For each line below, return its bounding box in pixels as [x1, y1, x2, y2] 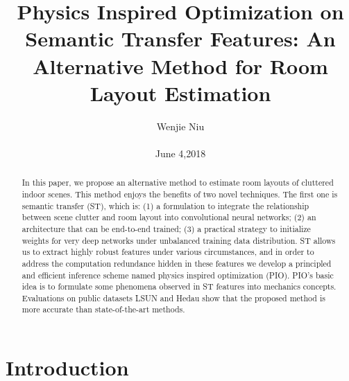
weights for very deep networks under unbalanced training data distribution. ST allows [22, 234, 336, 246]
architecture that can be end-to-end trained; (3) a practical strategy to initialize [22, 222, 311, 234]
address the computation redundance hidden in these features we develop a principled [22, 257, 332, 269]
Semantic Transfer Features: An [25, 24, 336, 53]
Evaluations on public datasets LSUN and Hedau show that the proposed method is [22, 292, 325, 303]
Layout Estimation [90, 78, 271, 107]
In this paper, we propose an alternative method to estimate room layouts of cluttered [22, 177, 334, 188]
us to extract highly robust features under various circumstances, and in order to [22, 246, 314, 258]
